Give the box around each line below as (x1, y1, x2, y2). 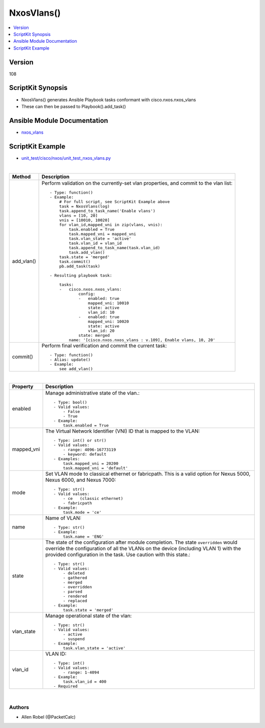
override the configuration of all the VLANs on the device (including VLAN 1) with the (45, 545, 241, 552)
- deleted (63, 570, 85, 576)
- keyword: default (63, 451, 106, 457)
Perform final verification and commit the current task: (41, 342, 167, 349)
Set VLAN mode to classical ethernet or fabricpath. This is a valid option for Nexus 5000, (45, 470, 251, 477)
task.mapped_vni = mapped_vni (69, 231, 136, 236)
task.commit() (59, 259, 91, 264)
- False (63, 408, 80, 414)
